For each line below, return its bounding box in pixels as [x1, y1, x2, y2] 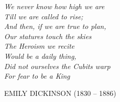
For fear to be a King [4, 71, 70, 81]
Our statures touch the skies [4, 30, 92, 41]
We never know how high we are [4, 1, 105, 11]
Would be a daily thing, [4, 50, 77, 61]
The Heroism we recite [4, 41, 75, 51]
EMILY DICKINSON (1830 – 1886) [4, 87, 116, 98]
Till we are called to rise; [4, 11, 83, 21]
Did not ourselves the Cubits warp [4, 60, 111, 71]
